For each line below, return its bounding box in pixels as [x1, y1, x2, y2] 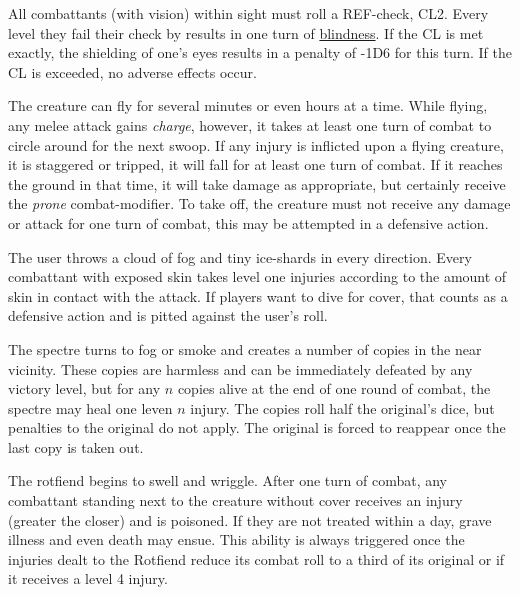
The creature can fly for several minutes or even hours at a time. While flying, [8, 95, 488, 116]
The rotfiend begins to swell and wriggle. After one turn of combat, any [8, 470, 447, 491]
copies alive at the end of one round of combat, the [177, 378, 491, 399]
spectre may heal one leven [8, 397, 173, 418]
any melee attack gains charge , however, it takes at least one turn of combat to [8, 114, 492, 135]
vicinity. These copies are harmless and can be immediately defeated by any [8, 358, 473, 379]
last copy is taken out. [8, 436, 144, 457]
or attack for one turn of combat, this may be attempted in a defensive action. [8, 212, 489, 233]
